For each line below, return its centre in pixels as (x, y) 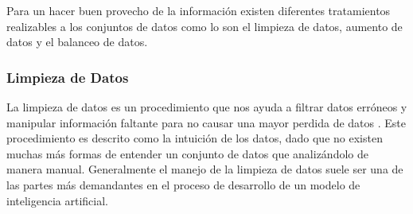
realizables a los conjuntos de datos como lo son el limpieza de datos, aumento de (205, 26)
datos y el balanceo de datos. (77, 42)
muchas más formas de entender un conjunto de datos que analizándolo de (187, 153)
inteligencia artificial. (58, 200)
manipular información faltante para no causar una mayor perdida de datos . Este (206, 122)
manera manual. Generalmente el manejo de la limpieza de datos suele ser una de (205, 169)
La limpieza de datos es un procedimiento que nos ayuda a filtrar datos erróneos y (207, 107)
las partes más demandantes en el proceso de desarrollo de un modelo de (183, 184)
